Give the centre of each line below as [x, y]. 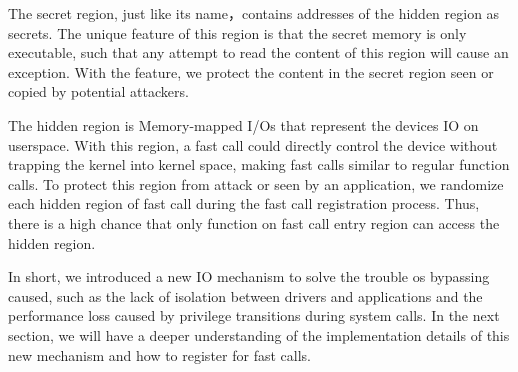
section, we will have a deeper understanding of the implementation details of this [259, 334]
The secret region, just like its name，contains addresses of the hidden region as [254, 13]
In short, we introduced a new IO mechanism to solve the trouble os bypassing [249, 276]
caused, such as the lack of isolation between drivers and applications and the [245, 295]
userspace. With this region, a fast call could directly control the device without [253, 144]
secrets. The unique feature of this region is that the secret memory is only [237, 32]
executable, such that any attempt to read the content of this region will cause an [258, 52]
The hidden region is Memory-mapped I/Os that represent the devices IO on [243, 124]
